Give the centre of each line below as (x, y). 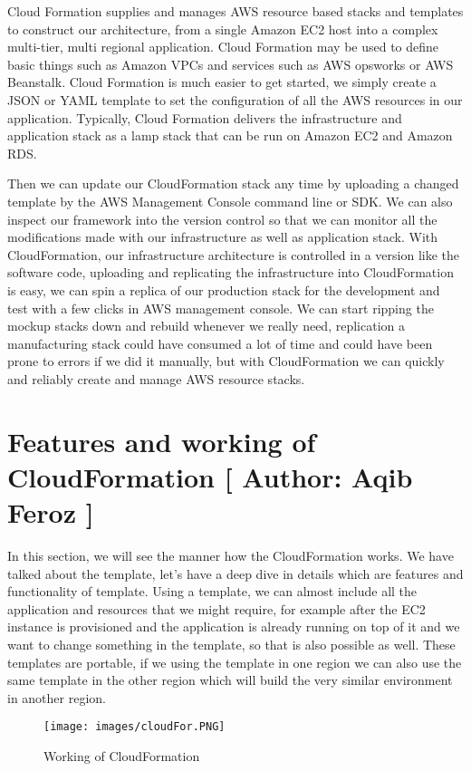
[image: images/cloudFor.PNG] (135, 727)
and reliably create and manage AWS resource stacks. (156, 378)
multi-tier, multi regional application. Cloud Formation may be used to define (223, 47)
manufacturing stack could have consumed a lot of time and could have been (220, 343)
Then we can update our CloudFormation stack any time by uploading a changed (233, 183)
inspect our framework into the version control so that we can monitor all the (222, 219)
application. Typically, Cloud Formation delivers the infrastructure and (205, 117)
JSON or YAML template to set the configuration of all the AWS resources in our (235, 99)
